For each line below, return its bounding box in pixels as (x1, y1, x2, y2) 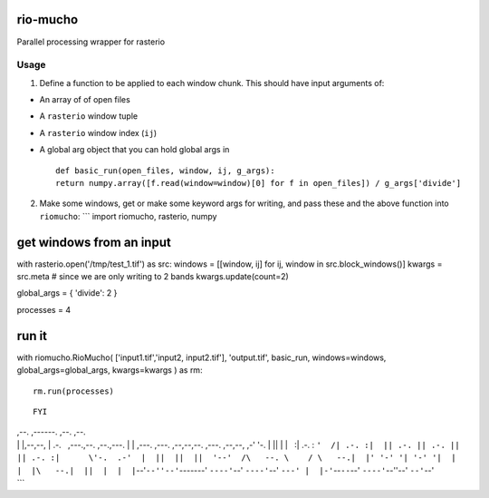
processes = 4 (16, 304, 72, 315)
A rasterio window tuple (39, 111, 139, 122)
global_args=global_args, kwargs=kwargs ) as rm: (16, 365, 203, 376)
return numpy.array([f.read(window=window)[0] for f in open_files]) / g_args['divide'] (55, 178, 462, 188)
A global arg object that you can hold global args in (39, 144, 230, 155)
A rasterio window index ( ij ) (39, 127, 158, 138)
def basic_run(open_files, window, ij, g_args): (55, 165, 275, 176)
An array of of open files (39, 94, 130, 105)
